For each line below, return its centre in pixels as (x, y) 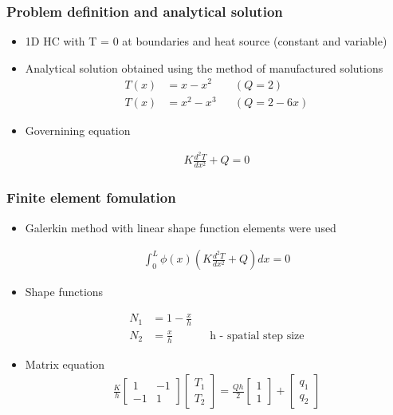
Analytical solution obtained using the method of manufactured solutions (204, 67)
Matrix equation (65, 364)
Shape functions (64, 292)
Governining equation (78, 130)
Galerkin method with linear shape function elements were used (181, 227)
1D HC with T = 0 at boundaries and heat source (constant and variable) (206, 41)
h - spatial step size (257, 336)
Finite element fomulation (91, 198)
